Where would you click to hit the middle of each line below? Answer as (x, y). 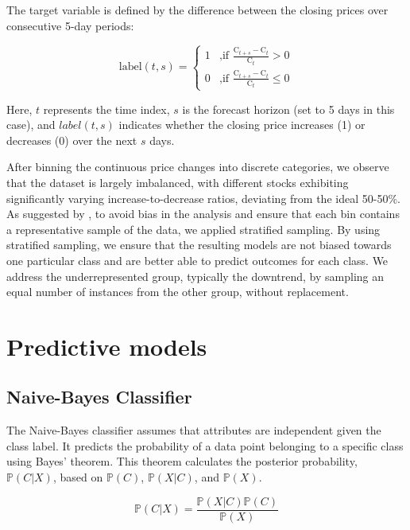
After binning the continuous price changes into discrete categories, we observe (198, 167)
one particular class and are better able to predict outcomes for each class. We (197, 260)
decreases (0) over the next (72, 140)
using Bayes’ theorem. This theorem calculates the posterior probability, (182, 461)
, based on (78, 477)
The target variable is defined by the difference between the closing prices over (197, 10)
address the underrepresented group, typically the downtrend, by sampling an (195, 276)
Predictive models (107, 346)
